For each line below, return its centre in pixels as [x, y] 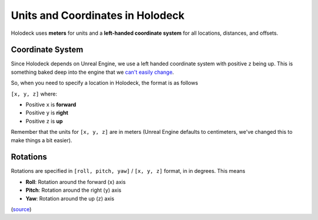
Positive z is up [44, 121]
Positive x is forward [51, 105]
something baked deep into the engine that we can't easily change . [92, 72]
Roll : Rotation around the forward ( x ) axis [76, 182]
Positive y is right [47, 113]
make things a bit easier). [42, 140]
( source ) [21, 209]
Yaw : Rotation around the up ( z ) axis [70, 198]
